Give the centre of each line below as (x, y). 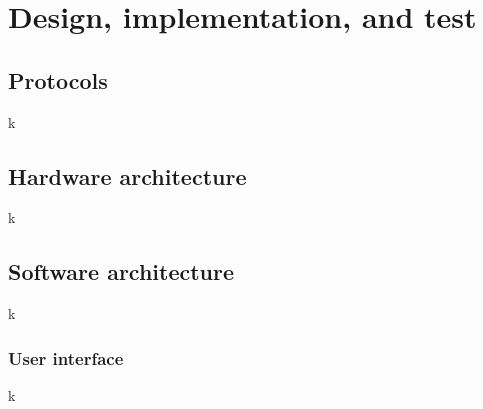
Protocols (58, 79)
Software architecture (121, 271)
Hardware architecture (127, 175)
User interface (66, 357)
